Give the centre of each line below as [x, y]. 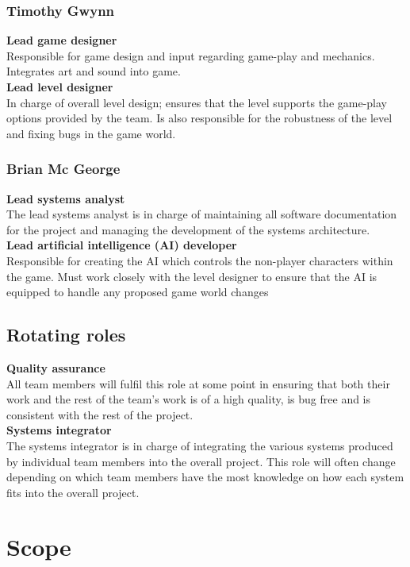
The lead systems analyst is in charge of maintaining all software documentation [202, 214]
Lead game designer [62, 40]
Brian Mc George [63, 169]
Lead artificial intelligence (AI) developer [122, 245]
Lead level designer [60, 87]
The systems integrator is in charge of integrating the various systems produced [200, 445]
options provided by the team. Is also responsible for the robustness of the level [199, 118]
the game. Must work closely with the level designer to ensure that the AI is [192, 276]
